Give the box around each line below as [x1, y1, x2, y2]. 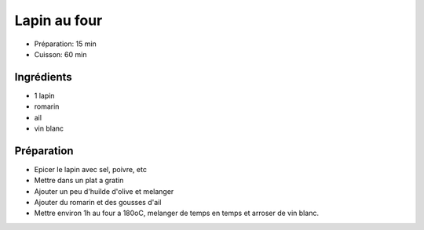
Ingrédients [14, 70, 72, 84]
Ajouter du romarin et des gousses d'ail [34, 198, 162, 207]
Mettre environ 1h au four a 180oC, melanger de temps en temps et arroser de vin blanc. [34, 208, 320, 218]
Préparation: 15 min [34, 39, 97, 49]
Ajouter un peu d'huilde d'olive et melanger [34, 186, 174, 196]
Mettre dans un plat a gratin [34, 176, 124, 185]
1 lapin [34, 91, 55, 100]
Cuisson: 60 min [34, 49, 87, 59]
